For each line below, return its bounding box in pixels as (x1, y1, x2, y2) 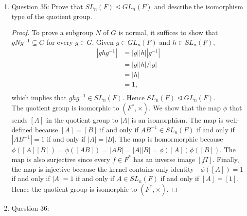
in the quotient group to (46, 115, 118, 125)
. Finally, (212, 154, 239, 164)
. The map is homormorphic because (114, 134, 223, 144)
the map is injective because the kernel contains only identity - (11, 163, 198, 174)
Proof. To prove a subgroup (11, 27, 93, 37)
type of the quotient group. (11, 11, 92, 21)
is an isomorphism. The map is (131, 115, 224, 125)
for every (47, 36, 73, 47)
